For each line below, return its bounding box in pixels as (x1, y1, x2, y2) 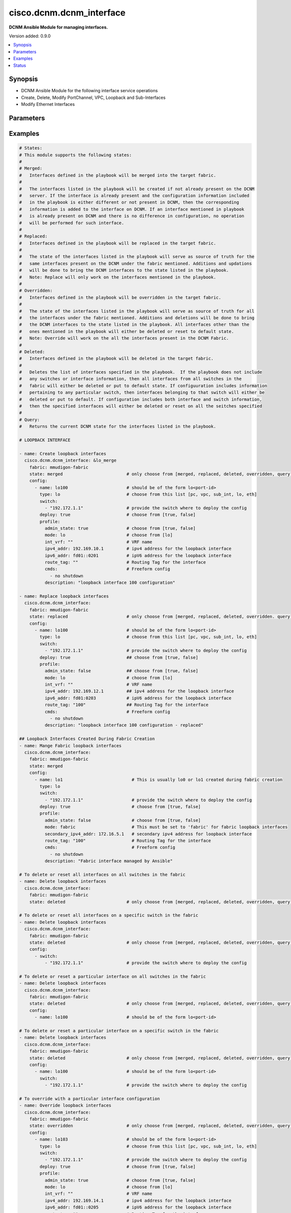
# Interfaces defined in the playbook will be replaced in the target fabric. (19, 240, 216, 246)
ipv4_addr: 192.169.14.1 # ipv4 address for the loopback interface (44, 1197, 232, 1203)
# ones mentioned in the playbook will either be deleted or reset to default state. (19, 328, 234, 334)
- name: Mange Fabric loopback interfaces (19, 743, 122, 748)
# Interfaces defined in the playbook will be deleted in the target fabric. (19, 356, 214, 361)
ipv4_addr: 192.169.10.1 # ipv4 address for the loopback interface (44, 546, 232, 552)
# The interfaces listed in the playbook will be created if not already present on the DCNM (19, 186, 255, 192)
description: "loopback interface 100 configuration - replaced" (44, 722, 204, 728)
